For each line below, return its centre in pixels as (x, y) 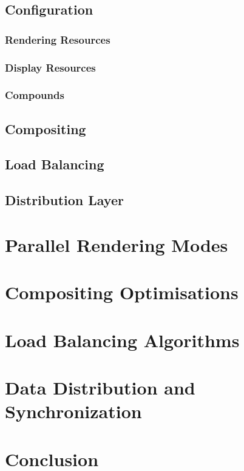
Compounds (35, 95)
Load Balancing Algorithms (122, 340)
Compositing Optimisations (122, 292)
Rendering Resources (58, 39)
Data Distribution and (100, 387)
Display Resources (50, 67)
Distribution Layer (64, 200)
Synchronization (73, 411)
